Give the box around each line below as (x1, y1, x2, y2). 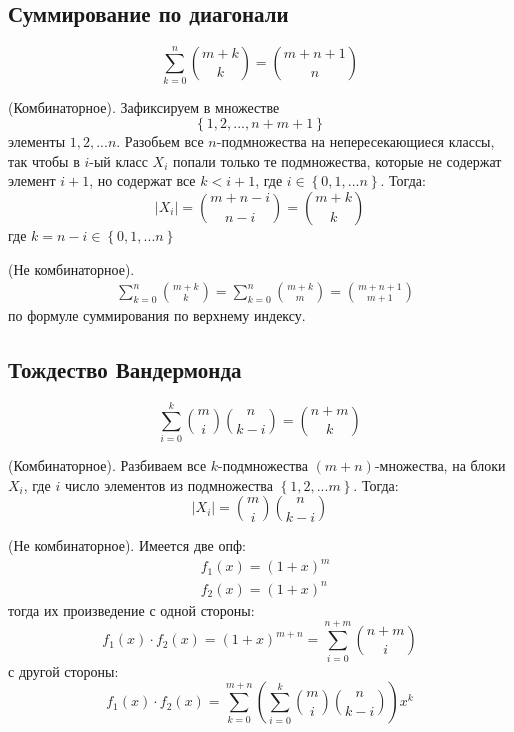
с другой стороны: (8, 660, 119, 681)
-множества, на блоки (374, 455, 506, 476)
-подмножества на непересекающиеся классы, (216, 131, 495, 152)
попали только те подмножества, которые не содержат (173, 150, 502, 171)
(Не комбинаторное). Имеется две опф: (8, 535, 246, 556)
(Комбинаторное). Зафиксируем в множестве (8, 96, 280, 117)
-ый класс (89, 150, 148, 171)
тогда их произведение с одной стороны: (8, 599, 255, 620)
